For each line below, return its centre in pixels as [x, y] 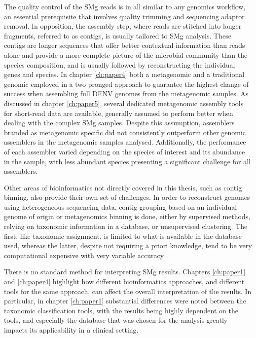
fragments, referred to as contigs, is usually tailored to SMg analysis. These [118, 35]
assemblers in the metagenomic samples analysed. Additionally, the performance [125, 142]
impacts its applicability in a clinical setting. [71, 330]
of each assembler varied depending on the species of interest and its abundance [125, 151]
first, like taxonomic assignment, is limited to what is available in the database [123, 236]
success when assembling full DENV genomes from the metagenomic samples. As [126, 94]
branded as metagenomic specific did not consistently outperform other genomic [125, 132]
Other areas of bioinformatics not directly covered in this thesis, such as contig [123, 187]
